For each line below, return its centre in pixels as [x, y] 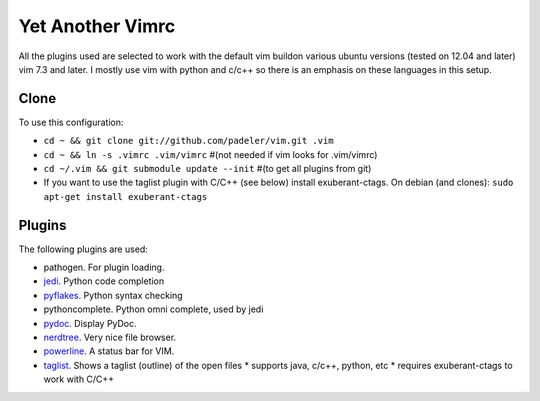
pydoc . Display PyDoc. [90, 323]
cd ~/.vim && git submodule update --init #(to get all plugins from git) [207, 169]
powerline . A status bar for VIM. [109, 351]
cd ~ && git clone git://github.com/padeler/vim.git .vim [188, 141]
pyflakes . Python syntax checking [113, 295]
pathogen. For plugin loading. [104, 267]
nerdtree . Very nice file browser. [110, 337]
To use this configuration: [71, 122]
